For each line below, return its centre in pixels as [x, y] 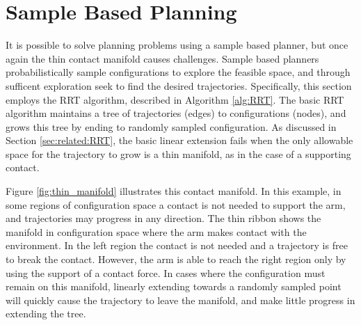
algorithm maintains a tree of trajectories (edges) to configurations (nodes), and [176, 113]
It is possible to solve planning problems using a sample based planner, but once [177, 45]
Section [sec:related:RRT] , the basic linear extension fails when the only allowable [179, 140]
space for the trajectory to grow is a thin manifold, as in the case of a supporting [178, 153]
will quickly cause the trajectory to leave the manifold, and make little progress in [180, 300]
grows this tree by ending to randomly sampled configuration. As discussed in [171, 126]
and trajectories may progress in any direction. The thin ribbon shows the [163, 218]
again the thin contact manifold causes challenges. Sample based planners [162, 58]
